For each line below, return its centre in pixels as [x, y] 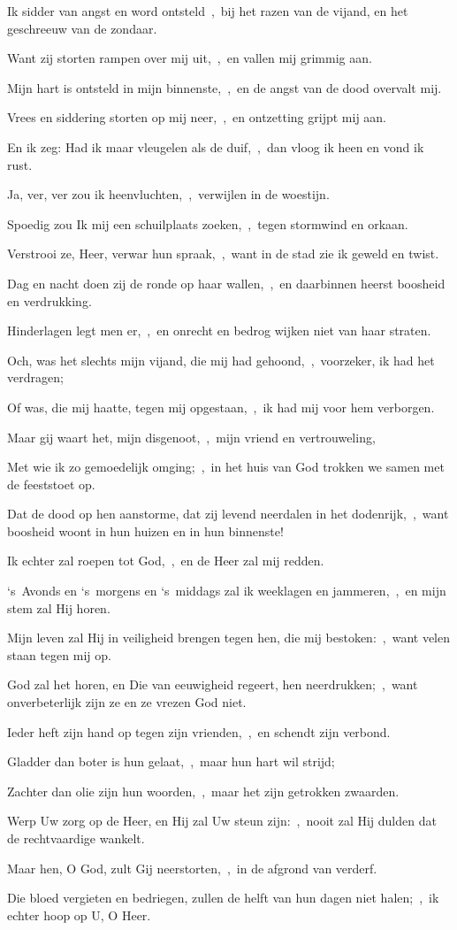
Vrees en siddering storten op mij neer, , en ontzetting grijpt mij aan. [197, 117]
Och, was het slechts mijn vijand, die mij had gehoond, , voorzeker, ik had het [221, 360]
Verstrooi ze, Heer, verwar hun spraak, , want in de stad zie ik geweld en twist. [223, 254]
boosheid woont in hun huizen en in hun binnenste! [145, 530]
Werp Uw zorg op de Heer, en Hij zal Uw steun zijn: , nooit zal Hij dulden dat [222, 821]
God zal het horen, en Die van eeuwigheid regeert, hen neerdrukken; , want [213, 684]
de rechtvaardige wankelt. [76, 838]
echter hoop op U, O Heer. [79, 915]
